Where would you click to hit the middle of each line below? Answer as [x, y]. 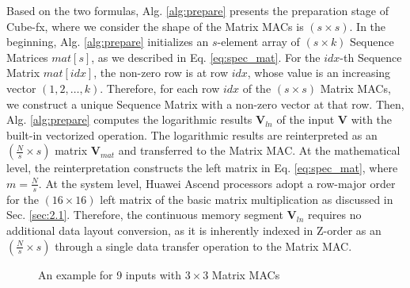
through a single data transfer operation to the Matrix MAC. [203, 246]
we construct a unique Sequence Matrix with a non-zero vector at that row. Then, [205, 104]
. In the [368, 26]
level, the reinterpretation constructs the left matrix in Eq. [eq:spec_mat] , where [202, 168]
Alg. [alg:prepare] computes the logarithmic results [129, 119]
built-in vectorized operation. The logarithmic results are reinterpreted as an [192, 134]
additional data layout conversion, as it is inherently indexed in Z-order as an [194, 230]
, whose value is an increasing [319, 73]
